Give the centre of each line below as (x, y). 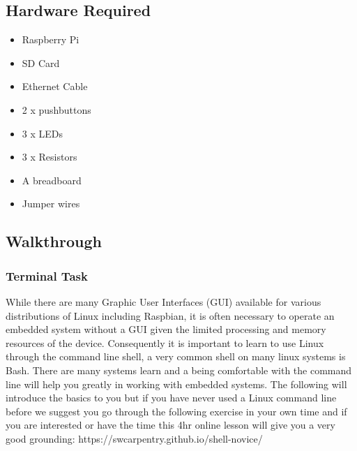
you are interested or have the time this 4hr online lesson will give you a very (170, 425)
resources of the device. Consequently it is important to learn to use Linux (165, 342)
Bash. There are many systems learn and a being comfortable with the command (179, 370)
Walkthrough (54, 241)
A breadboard (52, 180)
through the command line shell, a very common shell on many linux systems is (176, 356)
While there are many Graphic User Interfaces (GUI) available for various (164, 301)
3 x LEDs (43, 133)
